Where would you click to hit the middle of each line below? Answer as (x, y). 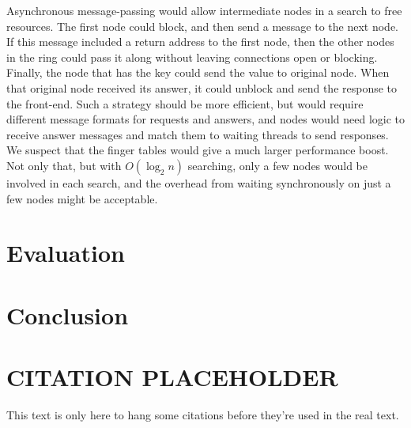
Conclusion (68, 314)
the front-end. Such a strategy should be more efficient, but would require (185, 103)
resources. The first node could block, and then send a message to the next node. (202, 26)
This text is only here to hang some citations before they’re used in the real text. (203, 415)
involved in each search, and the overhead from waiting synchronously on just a (199, 182)
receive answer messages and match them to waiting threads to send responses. (198, 134)
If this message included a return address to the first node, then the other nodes (200, 42)
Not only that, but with (64, 165)
